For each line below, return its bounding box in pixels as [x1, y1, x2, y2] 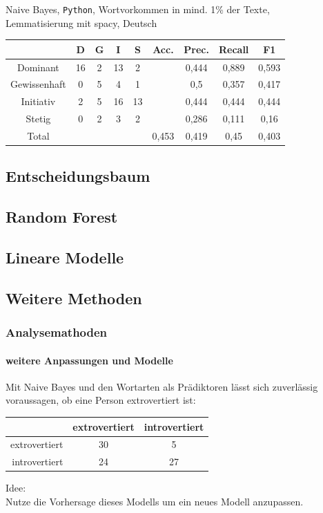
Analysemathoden [6, 324, 108, 341]
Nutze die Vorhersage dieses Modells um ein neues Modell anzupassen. [6, 494, 304, 508]
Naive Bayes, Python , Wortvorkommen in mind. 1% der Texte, [6, 2, 270, 16]
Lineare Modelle [6, 247, 124, 268]
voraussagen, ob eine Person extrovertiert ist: [6, 393, 196, 407]
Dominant [17, 59, 59, 74]
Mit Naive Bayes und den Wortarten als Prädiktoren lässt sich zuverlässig [6, 379, 318, 393]
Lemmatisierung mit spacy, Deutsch [6, 15, 157, 30]
